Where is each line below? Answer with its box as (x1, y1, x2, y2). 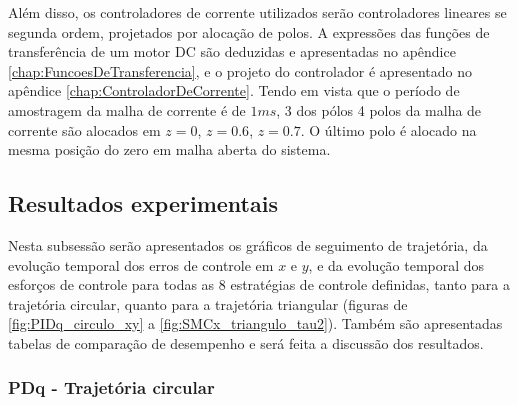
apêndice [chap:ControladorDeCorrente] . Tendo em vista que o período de (8, 80, 460, 101)
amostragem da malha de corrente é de (8, 99, 246, 120)
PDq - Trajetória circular (8, 375, 215, 400)
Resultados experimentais (8, 188, 278, 219)
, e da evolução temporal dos (308, 254, 485, 275)
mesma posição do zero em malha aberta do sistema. (8, 139, 331, 160)
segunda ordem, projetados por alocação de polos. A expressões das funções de (8, 21, 490, 42)
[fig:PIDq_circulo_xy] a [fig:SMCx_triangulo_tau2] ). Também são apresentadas (8, 313, 503, 334)
